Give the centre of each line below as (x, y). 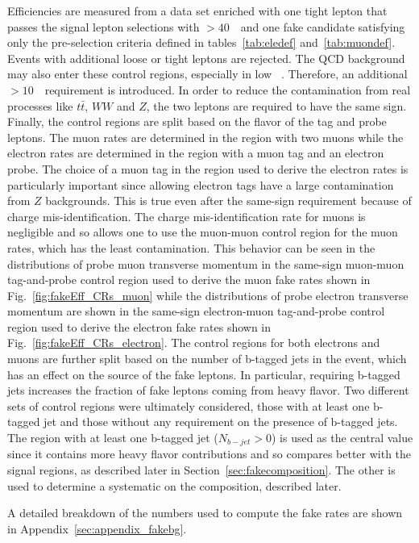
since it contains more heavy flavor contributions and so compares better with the (209, 454)
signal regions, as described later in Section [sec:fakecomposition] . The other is (201, 470)
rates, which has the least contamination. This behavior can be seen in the (191, 247)
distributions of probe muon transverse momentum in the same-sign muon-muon (206, 263)
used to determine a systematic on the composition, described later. (174, 485)
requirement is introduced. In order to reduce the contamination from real (228, 89)
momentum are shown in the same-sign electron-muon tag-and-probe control (196, 311)
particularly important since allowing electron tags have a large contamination (201, 184)
